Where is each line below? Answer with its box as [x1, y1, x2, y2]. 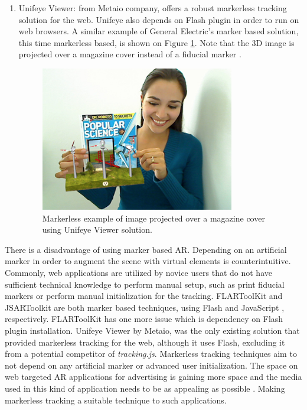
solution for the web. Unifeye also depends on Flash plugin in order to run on [18, 13, 299, 25]
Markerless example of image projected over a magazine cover [42, 211, 265, 224]
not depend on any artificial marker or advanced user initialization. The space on [5, 359, 298, 371]
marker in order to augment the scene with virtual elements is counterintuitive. [5, 255, 291, 267]
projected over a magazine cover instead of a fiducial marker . [18, 48, 241, 60]
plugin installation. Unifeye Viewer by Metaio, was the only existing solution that [5, 324, 300, 337]
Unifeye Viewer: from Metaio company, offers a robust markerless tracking [18, 2, 287, 14]
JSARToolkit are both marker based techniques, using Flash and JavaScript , [5, 301, 285, 313]
